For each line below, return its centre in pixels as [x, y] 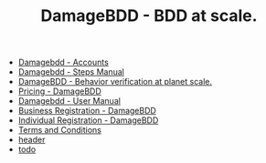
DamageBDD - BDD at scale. [149, 16]
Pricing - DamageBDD [60, 91]
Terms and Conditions [60, 130]
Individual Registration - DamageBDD [88, 120]
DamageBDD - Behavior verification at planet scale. [115, 82]
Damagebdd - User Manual [69, 101]
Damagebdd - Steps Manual [71, 72]
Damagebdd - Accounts [64, 62]
